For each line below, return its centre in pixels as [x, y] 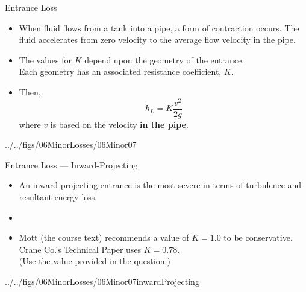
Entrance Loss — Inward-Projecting [71, 164]
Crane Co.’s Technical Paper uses [80, 249]
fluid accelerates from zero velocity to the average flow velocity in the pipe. [157, 40]
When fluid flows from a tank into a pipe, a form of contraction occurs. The [159, 27]
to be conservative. [258, 237]
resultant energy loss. [58, 197]
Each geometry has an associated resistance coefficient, [120, 71]
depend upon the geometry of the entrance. [164, 59]
